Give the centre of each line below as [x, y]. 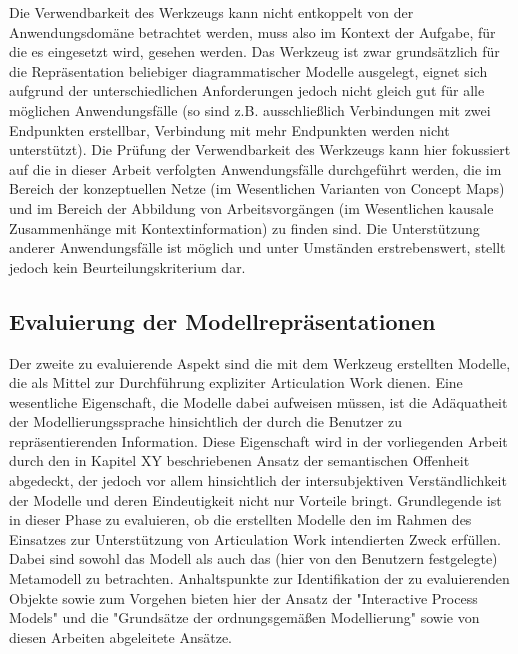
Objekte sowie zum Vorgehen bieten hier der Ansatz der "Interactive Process [243, 597]
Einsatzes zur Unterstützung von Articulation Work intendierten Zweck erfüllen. [255, 538]
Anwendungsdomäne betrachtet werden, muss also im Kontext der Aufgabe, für [252, 31]
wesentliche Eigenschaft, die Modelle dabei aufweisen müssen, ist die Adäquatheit [258, 401]
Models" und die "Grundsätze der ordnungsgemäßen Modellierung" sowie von [244, 617]
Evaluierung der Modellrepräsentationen [222, 320]
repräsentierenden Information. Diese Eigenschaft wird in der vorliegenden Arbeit [258, 440]
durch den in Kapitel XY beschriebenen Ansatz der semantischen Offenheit [239, 460]
